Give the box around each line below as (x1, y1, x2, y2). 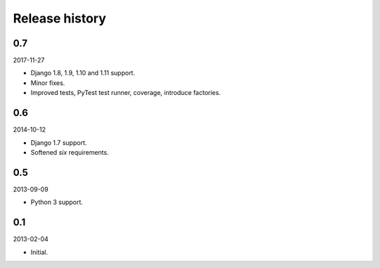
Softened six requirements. (30, 148, 109, 156)
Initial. (30, 248, 49, 256)
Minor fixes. (30, 78, 65, 87)
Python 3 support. (30, 198, 84, 207)
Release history (13, 11, 107, 26)
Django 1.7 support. (30, 138, 87, 147)
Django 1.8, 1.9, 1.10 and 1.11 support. (30, 69, 135, 77)
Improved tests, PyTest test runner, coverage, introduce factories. (30, 89, 221, 97)
